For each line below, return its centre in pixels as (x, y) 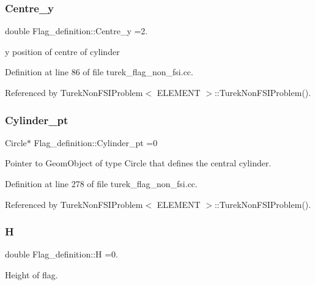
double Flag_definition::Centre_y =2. (76, 31)
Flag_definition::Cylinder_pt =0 (96, 142)
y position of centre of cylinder (62, 51)
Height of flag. (31, 275)
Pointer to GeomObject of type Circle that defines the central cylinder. (138, 163)
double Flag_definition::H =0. (61, 254)
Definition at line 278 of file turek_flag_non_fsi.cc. (101, 183)
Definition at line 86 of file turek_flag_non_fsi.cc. (99, 72)
